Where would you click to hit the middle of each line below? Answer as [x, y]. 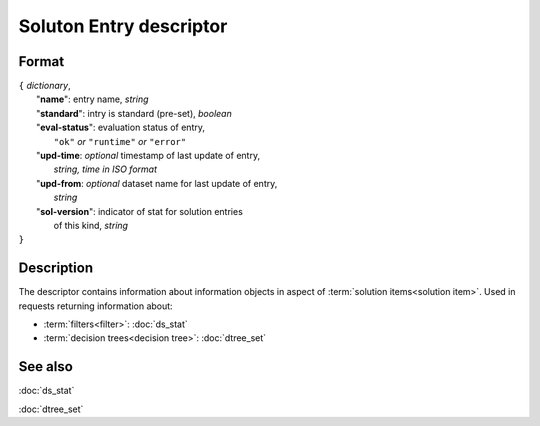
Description [56, 268]
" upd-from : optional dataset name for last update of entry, [157, 183]
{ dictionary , [45, 86]
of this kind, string [91, 225]
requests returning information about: [96, 306]
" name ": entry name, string [92, 99]
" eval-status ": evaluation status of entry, [120, 127]
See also [46, 366]
